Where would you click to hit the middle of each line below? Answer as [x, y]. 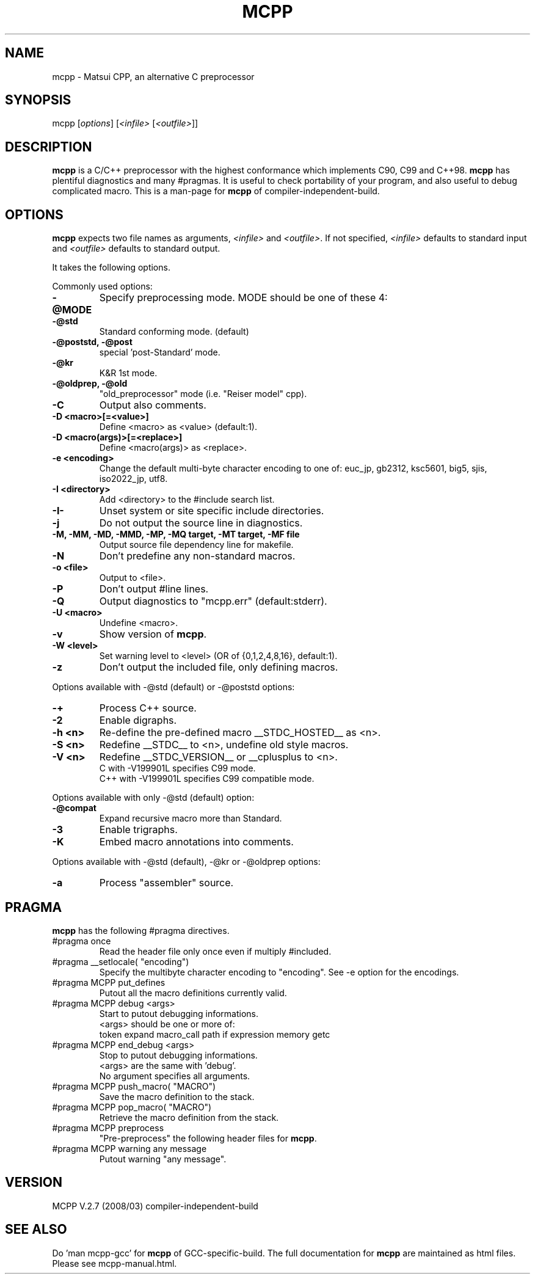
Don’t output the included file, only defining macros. [219, 667]
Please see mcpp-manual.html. [115, 1263]
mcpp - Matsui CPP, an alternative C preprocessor [153, 76]
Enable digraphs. [138, 720]
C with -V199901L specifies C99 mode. [177, 768]
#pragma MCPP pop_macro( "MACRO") [132, 1107]
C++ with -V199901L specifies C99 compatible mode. [207, 779]
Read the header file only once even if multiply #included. [215, 951]
